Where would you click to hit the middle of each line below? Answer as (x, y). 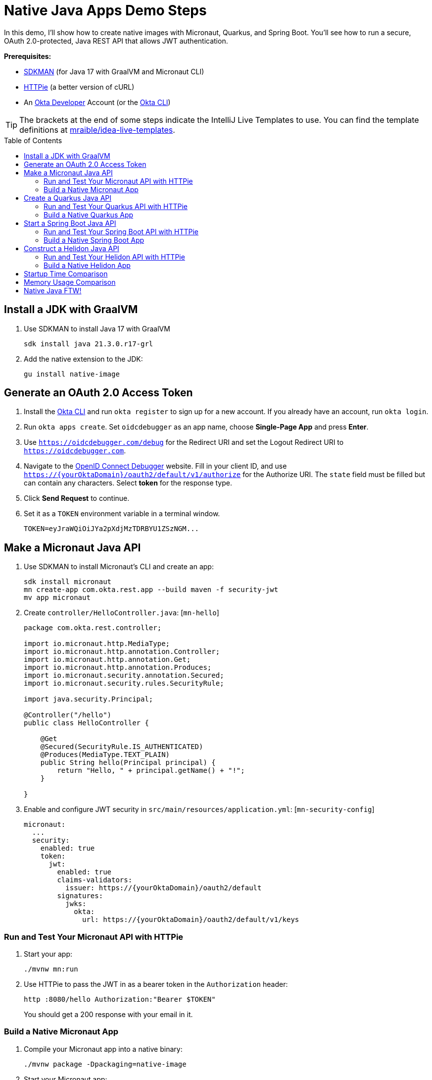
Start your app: (48, 954)
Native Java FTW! (53, 290)
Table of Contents (33, 140)
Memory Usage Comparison (70, 282)
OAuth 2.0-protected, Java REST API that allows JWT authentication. (116, 41)
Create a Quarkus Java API (68, 198)
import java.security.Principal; (89, 699)
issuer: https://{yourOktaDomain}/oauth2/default (164, 888)
